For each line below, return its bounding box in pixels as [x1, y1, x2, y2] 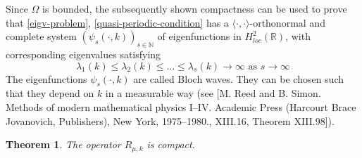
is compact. [146, 137, 195, 152]
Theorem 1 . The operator [6, 137, 121, 152]
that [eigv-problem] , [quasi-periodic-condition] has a [6, 15, 229, 29]
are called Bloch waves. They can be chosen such [133, 71, 344, 86]
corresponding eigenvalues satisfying [6, 46, 161, 61]
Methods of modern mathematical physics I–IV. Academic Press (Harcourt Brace [6, 99, 356, 114]
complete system [6, 29, 77, 44]
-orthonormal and [249, 15, 325, 29]
